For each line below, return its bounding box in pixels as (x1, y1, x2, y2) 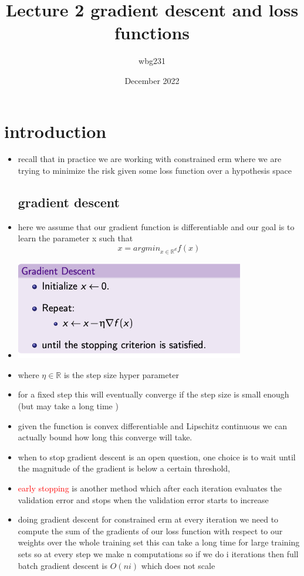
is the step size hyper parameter (63, 368, 179, 380)
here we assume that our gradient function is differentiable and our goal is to (18, 220, 295, 233)
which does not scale (141, 559, 215, 571)
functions (114, 21, 190, 45)
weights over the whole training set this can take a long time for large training (18, 536, 300, 548)
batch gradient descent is (18, 559, 108, 571)
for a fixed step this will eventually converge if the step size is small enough (18, 388, 289, 400)
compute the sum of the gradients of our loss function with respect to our (18, 524, 283, 537)
